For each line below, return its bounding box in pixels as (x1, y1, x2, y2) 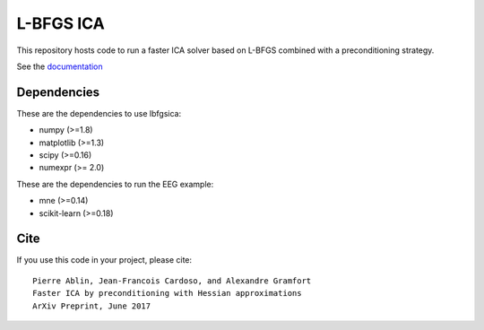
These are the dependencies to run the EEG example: (16, 178, 214, 189)
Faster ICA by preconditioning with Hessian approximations (32, 288, 302, 299)
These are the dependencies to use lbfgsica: (16, 108, 182, 118)
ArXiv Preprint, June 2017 (32, 300, 151, 311)
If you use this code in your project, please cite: (16, 255, 193, 265)
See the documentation (16, 61, 103, 72)
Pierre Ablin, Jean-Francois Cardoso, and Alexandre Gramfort (32, 275, 312, 286)
